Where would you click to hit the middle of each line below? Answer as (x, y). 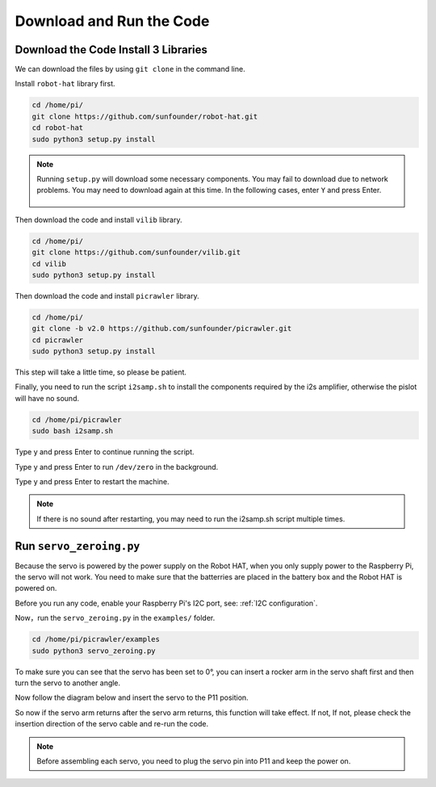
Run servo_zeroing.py (78, 546)
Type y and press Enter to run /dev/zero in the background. (117, 467)
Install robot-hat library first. (65, 84)
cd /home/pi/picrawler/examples (96, 639)
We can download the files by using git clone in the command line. (130, 69)
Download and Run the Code (112, 21)
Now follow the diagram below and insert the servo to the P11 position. (132, 697)
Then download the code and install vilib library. (99, 220)
